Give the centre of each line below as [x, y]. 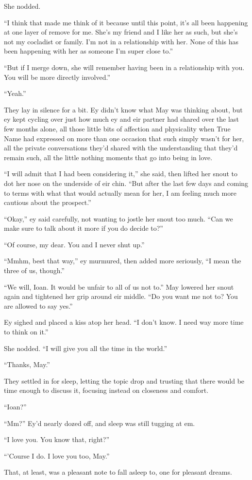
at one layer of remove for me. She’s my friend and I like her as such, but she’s [121, 32]
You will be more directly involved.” [57, 77]
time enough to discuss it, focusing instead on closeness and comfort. [106, 390]
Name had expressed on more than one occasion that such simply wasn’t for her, [124, 138]
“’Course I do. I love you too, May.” [57, 455]
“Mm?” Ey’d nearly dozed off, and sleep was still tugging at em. [100, 423]
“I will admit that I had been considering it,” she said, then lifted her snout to [121, 174]
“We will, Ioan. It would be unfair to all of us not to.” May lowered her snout [119, 286]
